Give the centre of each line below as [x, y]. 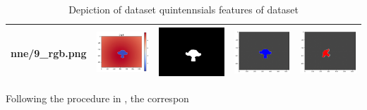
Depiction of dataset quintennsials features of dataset [183, 9]
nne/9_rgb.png [49, 53]
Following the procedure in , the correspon [97, 98]
